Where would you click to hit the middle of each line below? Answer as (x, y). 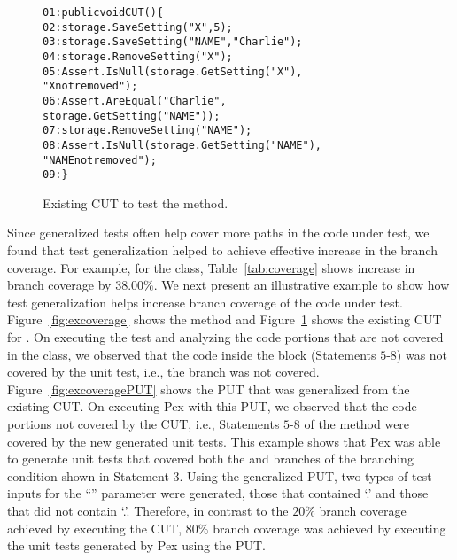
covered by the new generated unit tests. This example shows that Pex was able (224, 441)
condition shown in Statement (88, 475)
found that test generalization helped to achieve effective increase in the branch (222, 250)
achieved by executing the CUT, (95, 528)
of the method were (357, 424)
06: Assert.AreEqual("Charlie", (135, 101)
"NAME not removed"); (100, 160)
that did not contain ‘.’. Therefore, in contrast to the (148, 510)
